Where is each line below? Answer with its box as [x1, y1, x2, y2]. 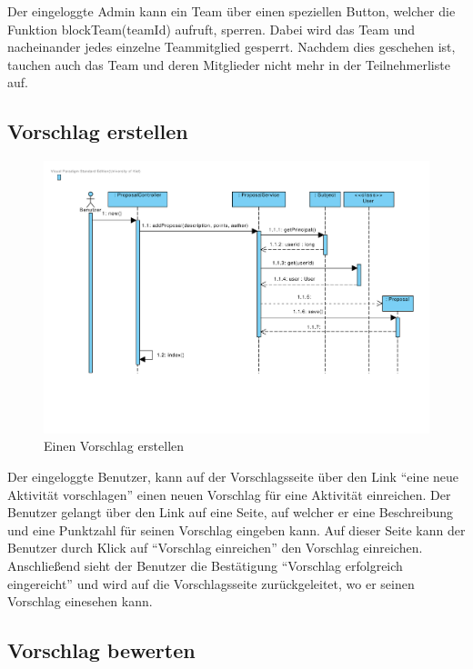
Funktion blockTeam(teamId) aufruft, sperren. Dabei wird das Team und [7, 19, 415, 38]
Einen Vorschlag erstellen [44, 436, 185, 455]
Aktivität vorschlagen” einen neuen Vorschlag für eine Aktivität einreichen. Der [7, 484, 451, 504]
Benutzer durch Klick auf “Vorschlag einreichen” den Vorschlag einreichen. [7, 538, 423, 557]
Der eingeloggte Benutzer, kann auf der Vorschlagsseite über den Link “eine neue [7, 467, 459, 486]
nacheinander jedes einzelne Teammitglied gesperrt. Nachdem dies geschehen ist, [7, 37, 456, 56]
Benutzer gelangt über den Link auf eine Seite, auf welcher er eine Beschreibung [7, 503, 454, 522]
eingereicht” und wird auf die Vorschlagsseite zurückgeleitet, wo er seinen [7, 574, 415, 593]
